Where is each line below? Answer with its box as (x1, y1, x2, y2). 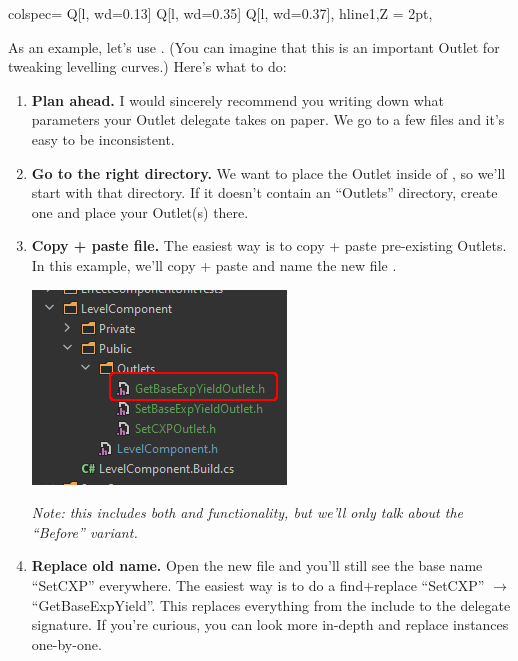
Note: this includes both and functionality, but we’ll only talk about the (31, 502, 464, 523)
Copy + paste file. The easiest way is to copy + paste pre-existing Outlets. (31, 235, 507, 256)
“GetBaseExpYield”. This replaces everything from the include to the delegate (31, 594, 511, 615)
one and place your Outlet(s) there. (31, 201, 249, 222)
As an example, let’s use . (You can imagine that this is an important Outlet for (8, 36, 500, 57)
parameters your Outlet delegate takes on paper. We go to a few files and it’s (31, 109, 505, 130)
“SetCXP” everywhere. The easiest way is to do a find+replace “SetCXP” (31, 574, 485, 595)
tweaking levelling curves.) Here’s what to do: (8, 56, 287, 77)
